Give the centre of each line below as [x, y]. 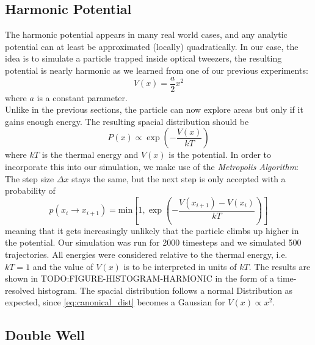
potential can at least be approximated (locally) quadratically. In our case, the [152, 46]
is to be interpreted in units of [180, 266]
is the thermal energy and [90, 155]
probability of [30, 190]
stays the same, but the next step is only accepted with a [179, 178]
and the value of [63, 266]
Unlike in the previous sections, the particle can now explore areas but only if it [154, 109]
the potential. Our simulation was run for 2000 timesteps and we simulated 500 [153, 242]
